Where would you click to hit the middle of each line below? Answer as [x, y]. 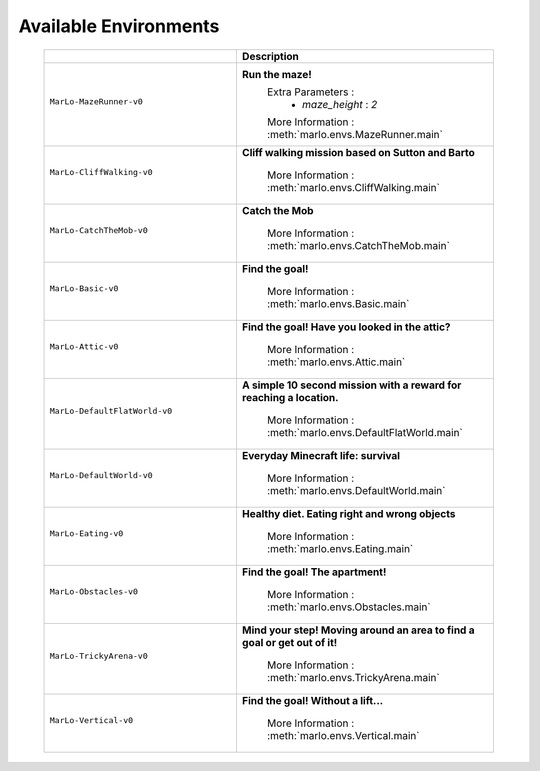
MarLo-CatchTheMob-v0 [99, 230]
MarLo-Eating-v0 [86, 533]
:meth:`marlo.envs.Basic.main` [338, 303]
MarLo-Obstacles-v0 [94, 591]
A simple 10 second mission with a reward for [351, 385]
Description [270, 56]
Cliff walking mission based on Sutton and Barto [358, 152]
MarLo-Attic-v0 [84, 346]
